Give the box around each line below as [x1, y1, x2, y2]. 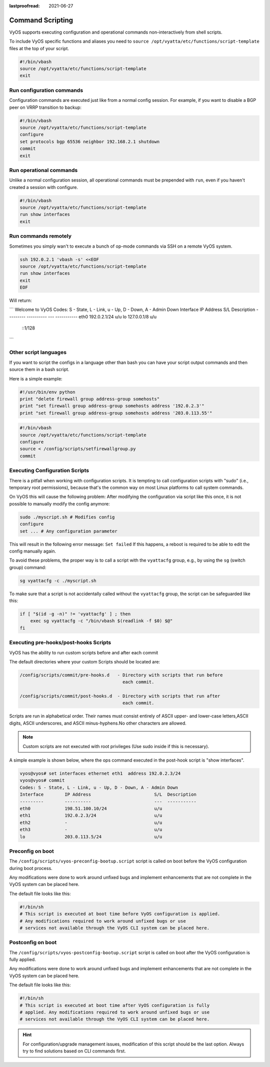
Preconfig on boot [9, 847, 54, 854]
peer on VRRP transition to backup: [9, 104, 82, 110]
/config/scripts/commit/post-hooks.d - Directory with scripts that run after [19, 693, 220, 699]
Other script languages [9, 349, 67, 356]
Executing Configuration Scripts [9, 467, 89, 474]
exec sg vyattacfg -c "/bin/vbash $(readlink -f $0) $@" [30, 618, 173, 624]
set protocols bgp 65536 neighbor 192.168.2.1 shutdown [19, 138, 160, 144]
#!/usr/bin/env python [19, 389, 75, 395]
